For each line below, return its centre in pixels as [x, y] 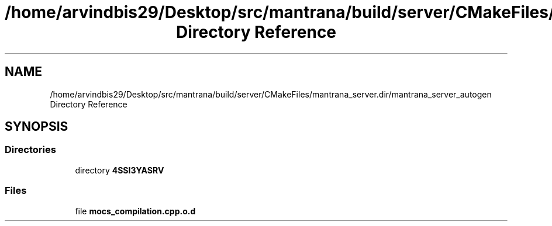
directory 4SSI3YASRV [120, 170]
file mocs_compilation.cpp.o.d [135, 211]
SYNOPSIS [37, 127]
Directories [30, 150]
